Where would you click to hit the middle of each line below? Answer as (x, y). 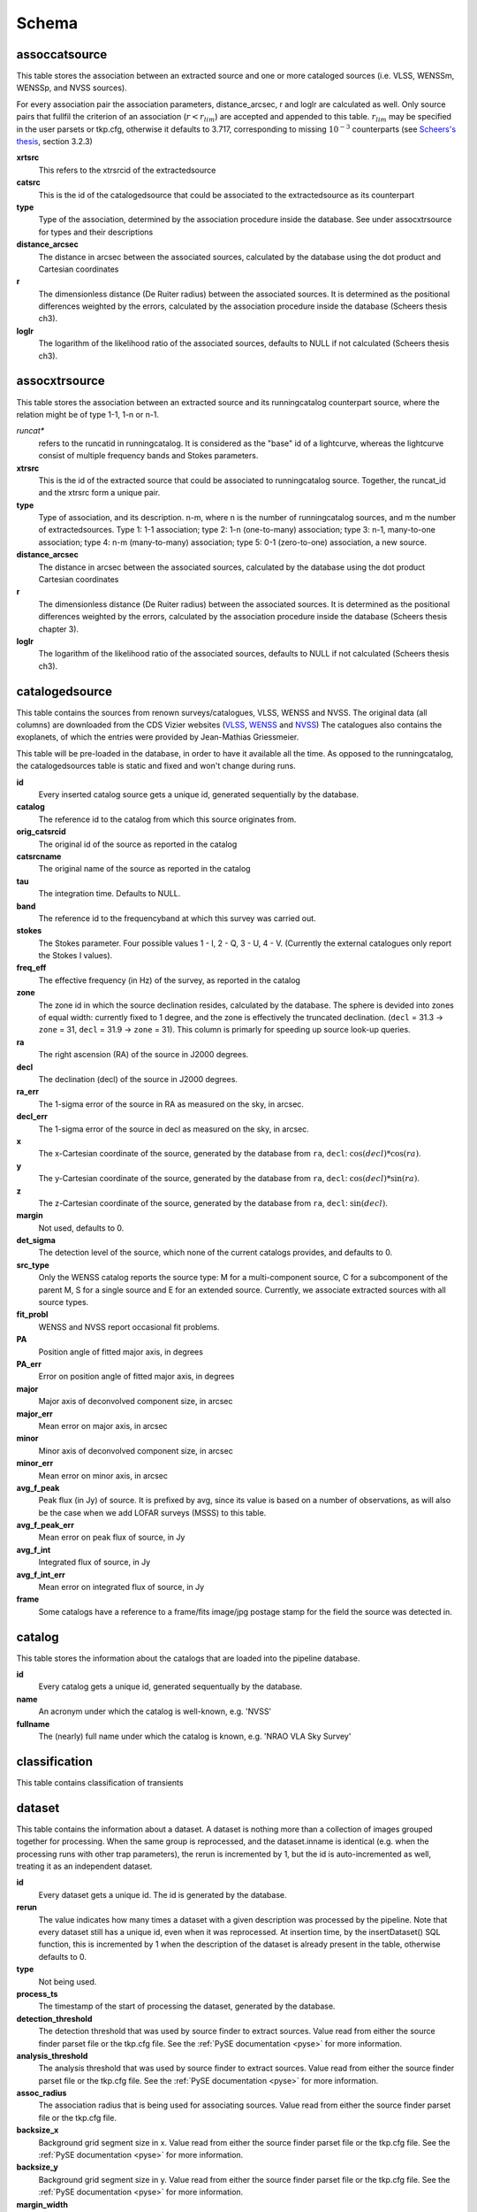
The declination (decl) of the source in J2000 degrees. (138, 1079)
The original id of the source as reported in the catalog (138, 844)
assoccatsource (62, 54)
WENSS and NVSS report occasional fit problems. (129, 1326)
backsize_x (38, 2130)
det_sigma (36, 1240)
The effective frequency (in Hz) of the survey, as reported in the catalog (169, 980)
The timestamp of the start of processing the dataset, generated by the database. (187, 2006)
